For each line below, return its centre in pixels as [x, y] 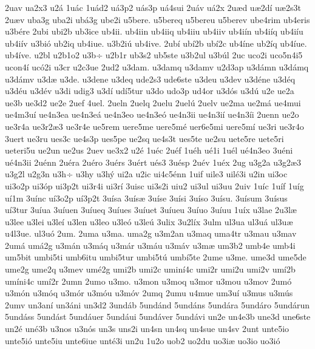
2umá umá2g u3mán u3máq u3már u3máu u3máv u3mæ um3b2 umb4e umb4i [150, 245]
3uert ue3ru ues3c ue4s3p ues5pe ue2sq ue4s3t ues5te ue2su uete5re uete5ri [144, 138]
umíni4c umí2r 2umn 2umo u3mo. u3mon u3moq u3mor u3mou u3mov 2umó [148, 281]
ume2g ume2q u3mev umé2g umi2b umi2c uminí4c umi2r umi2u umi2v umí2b [150, 269]
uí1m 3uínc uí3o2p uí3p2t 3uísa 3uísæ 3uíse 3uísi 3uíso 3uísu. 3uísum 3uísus [146, 198]
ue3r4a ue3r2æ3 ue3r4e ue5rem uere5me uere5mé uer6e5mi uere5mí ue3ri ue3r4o [154, 126]
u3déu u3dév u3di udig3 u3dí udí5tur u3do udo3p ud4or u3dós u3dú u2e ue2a [150, 91]
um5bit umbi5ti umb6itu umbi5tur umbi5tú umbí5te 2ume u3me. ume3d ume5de [156, 257]
